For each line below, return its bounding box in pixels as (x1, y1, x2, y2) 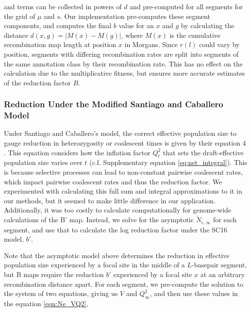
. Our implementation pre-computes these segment (60, 11, 210, 21)
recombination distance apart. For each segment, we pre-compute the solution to (4, 279, 243, 289)
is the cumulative (169, 30, 221, 40)
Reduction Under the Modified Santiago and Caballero (4, 98, 223, 110)
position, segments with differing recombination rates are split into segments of (4, 49, 239, 59)
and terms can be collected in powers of (4, 1, 122, 11)
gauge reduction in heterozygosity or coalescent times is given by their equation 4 (4, 138, 246, 148)
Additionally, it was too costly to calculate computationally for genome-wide (4, 205, 232, 215)
